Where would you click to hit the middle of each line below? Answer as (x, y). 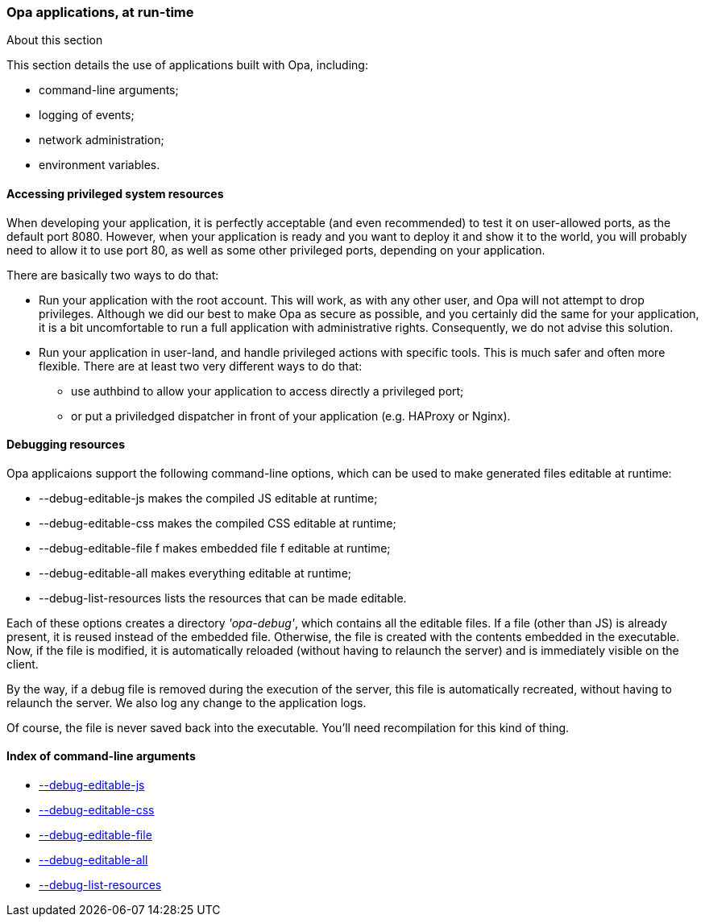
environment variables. (100, 165)
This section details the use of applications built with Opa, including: (187, 65)
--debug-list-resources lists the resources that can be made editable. (223, 598)
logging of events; (87, 115)
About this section (55, 40)
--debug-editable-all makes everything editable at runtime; (195, 573)
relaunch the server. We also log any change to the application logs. (187, 702)
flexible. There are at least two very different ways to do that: (201, 366)
